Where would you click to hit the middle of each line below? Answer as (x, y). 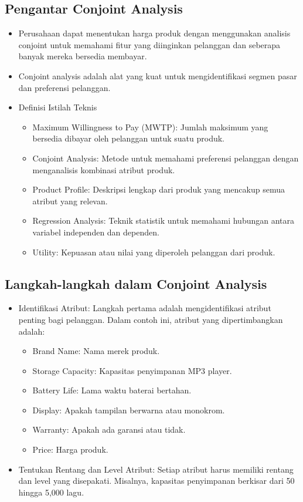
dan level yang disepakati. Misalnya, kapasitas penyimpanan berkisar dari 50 (156, 481)
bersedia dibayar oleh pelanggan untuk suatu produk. (128, 138)
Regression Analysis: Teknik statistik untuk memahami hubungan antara (164, 220)
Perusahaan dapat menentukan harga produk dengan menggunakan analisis (154, 33)
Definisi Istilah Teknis (58, 107)
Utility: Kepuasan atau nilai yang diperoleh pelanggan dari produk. (154, 252)
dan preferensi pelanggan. (64, 87)
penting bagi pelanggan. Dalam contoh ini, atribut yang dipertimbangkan (151, 319)
